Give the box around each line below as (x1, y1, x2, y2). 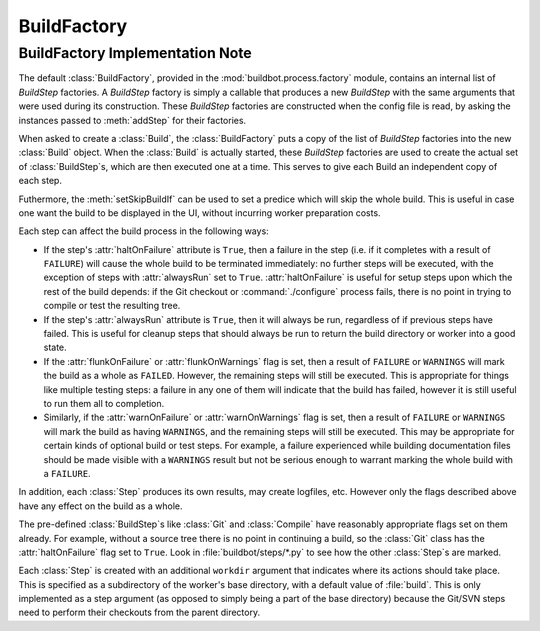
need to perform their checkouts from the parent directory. (18, 606, 260, 619)
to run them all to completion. (43, 397, 165, 409)
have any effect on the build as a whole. (18, 500, 184, 512)
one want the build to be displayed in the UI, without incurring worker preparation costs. (18, 206, 381, 219)
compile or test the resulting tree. (43, 300, 181, 312)
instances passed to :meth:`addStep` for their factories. (18, 114, 247, 126)
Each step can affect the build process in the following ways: (18, 225, 269, 237)
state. (43, 341, 67, 354)
